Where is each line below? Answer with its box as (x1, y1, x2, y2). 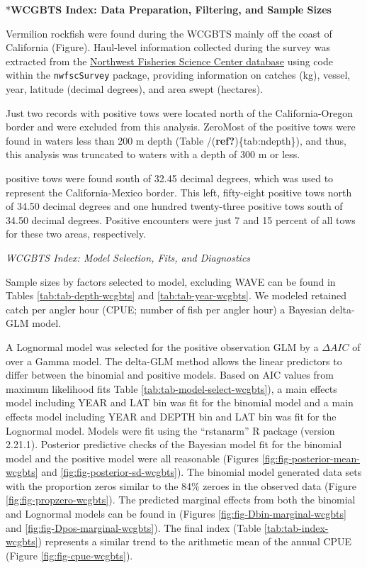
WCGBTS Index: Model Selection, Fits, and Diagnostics (6, 250, 251, 264)
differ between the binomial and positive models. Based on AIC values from (6, 367, 334, 382)
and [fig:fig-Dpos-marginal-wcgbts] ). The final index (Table (6, 520, 261, 535)
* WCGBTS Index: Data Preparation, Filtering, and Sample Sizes (6, 2, 332, 16)
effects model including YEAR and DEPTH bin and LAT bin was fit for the (6, 408, 337, 423)
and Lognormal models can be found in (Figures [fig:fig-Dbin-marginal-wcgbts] (6, 506, 346, 521)
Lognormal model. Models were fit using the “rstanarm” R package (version (6, 423, 335, 438)
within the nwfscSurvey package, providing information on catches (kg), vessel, (6, 67, 351, 82)
